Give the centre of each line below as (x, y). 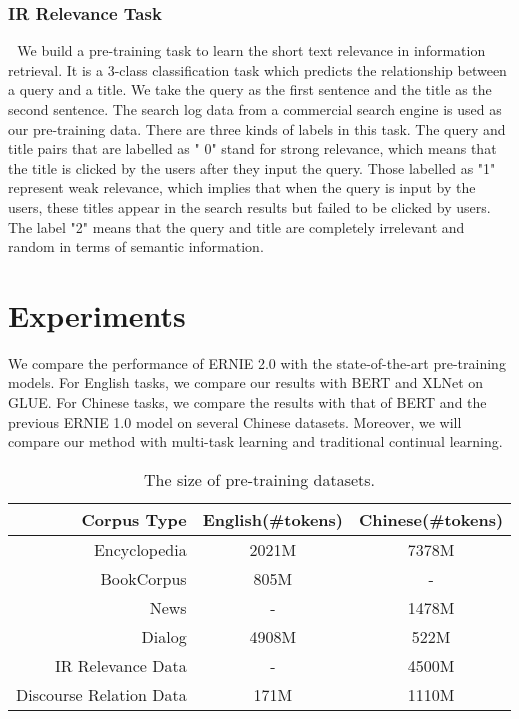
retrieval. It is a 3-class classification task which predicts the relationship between (257, 69)
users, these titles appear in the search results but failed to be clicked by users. (249, 206)
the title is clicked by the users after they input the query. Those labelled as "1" (252, 167)
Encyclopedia (140, 549)
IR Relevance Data (120, 665)
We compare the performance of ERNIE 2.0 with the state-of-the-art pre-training (257, 362)
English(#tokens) (272, 519)
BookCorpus (143, 578)
